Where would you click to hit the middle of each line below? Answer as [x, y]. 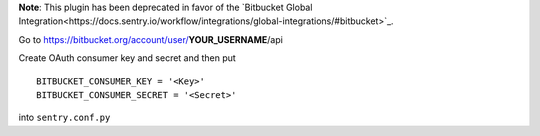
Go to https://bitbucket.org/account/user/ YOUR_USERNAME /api [151, 39]
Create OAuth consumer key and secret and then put [127, 58]
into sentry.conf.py [64, 117]
